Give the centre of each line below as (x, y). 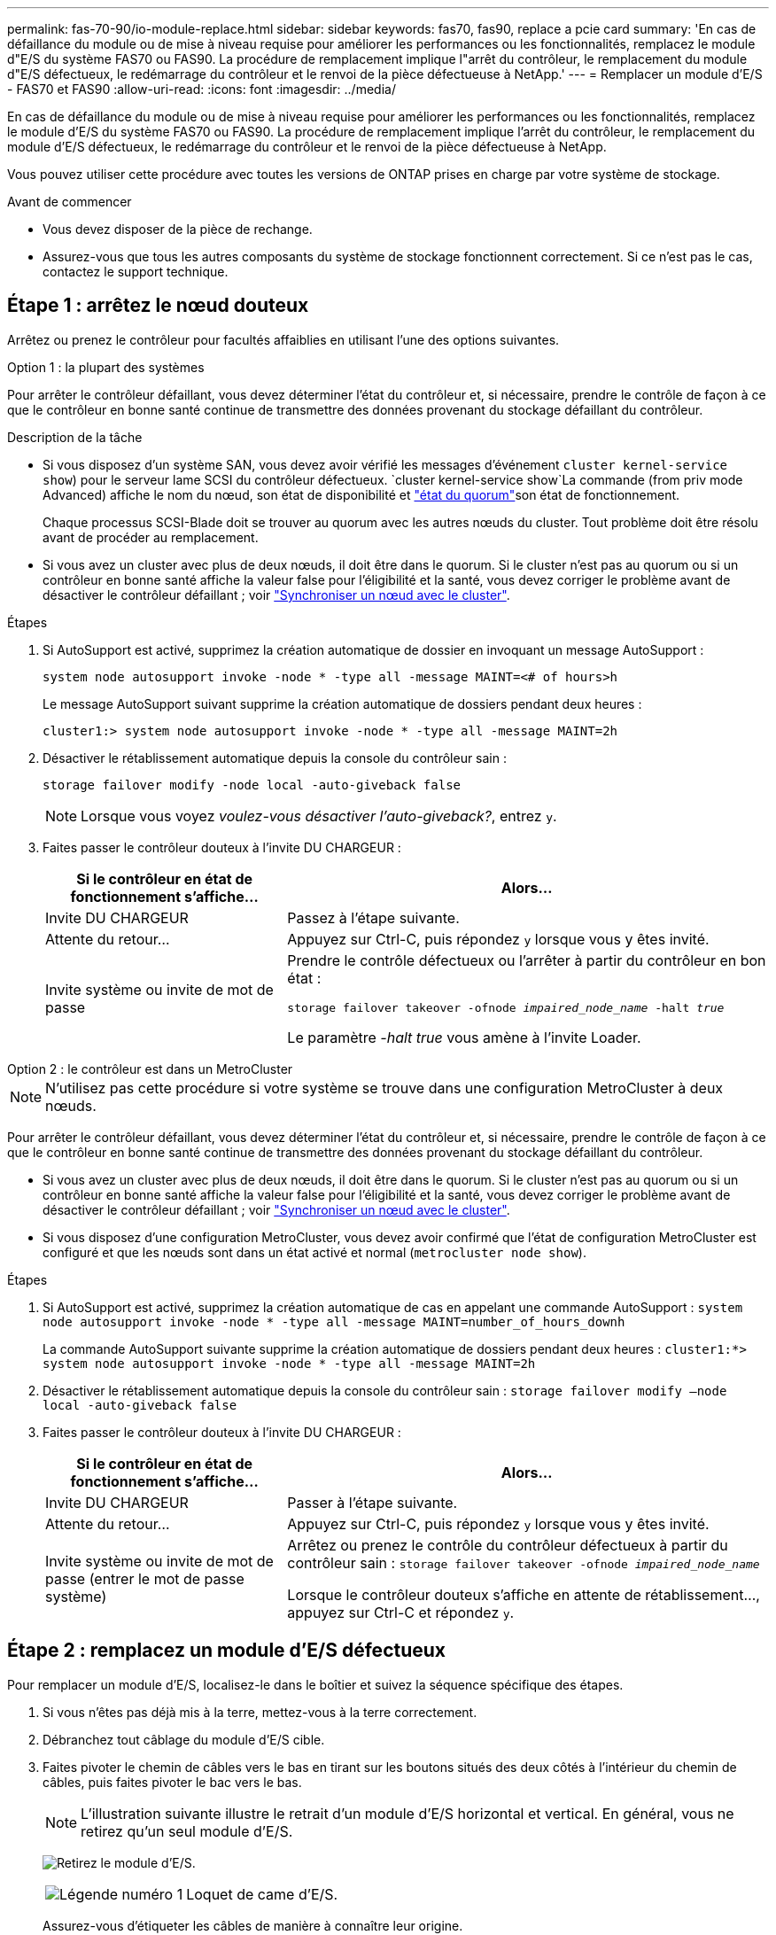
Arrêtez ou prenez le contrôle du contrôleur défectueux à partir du (508, 1545)
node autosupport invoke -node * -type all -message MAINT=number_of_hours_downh (334, 1321)
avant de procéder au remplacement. (151, 537)
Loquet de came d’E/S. (262, 1894)
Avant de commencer (70, 202)
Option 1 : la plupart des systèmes (106, 367)
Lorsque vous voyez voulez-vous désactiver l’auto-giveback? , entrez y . (319, 816)
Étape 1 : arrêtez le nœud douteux (158, 306)
